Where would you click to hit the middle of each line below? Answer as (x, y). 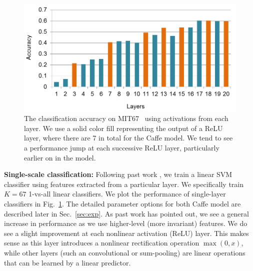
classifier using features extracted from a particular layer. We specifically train (124, 184)
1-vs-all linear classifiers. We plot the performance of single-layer (127, 194)
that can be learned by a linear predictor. (67, 262)
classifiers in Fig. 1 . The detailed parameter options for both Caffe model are (122, 203)
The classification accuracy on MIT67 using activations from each (126, 118)
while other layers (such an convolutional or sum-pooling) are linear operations (125, 252)
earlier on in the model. (60, 157)
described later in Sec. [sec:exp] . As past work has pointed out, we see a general (126, 213)
